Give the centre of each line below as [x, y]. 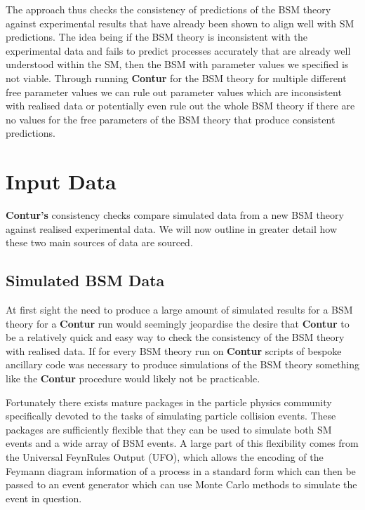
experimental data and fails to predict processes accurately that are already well [178, 50]
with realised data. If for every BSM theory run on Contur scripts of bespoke [174, 350]
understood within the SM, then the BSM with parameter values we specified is [177, 64]
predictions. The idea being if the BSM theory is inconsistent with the [157, 37]
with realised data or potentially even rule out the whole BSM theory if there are [180, 106]
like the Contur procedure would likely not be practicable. [133, 378]
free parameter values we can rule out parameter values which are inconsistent [174, 92]
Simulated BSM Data [85, 280]
